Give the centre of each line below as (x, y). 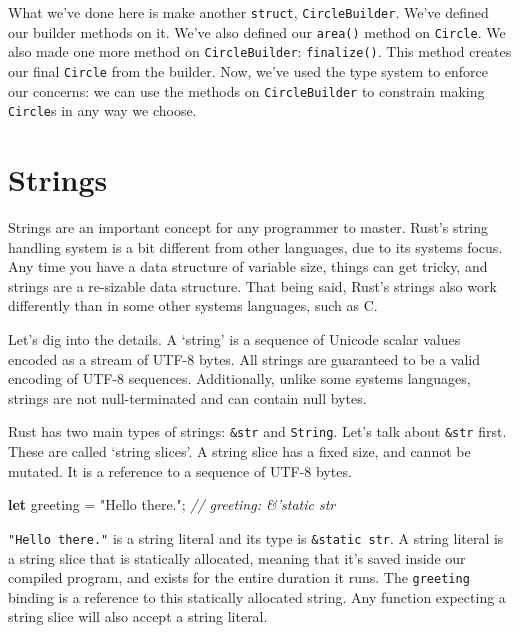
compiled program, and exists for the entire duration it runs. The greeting (239, 577)
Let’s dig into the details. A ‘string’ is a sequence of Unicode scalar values (234, 339)
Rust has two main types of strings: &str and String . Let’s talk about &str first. (257, 431)
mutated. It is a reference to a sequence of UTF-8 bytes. (180, 470)
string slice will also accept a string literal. (138, 616)
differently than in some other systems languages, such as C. (193, 305)
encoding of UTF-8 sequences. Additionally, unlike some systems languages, (239, 378)
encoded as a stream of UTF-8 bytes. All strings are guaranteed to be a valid (244, 358)
